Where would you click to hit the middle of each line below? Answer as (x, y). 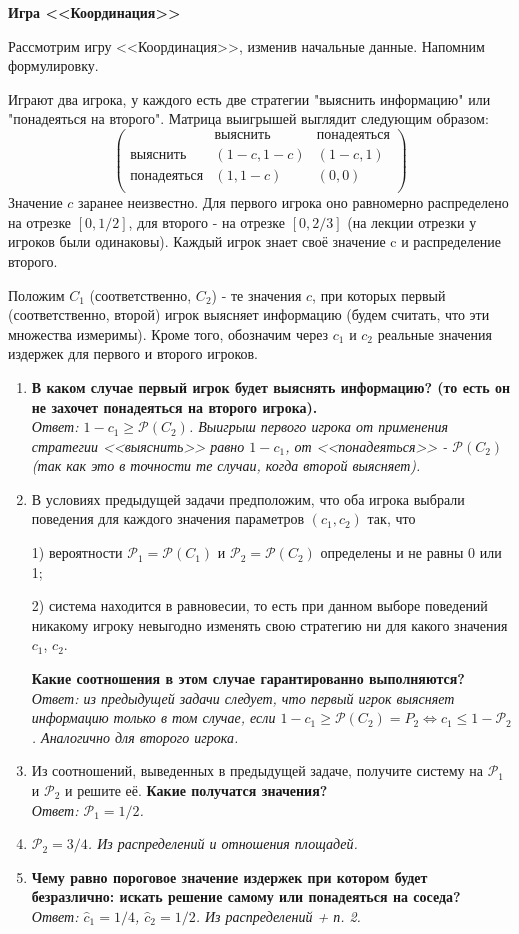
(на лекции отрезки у (412, 221)
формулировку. (53, 65)
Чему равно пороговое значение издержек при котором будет (229, 876)
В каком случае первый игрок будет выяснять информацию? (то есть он (270, 386)
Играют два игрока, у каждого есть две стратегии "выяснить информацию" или (249, 98)
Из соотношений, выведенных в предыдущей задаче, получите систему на (257, 770)
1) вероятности (77, 552)
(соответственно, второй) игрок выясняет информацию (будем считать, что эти (249, 314)
